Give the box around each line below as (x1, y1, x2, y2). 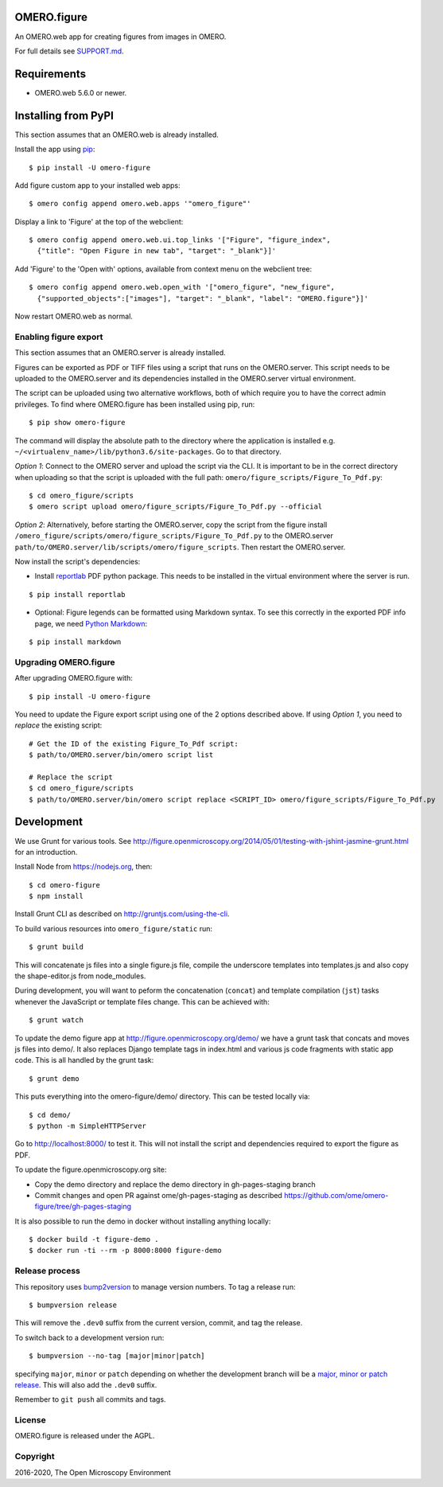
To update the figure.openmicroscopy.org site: (14, 1165, 167, 1174)
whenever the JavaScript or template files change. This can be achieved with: (14, 997, 270, 1006)
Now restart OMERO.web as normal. (14, 311, 133, 322)
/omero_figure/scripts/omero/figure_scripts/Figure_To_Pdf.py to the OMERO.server (14, 531, 333, 541)
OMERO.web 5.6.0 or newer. (34, 88, 127, 97)
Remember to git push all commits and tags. (14, 1395, 166, 1404)
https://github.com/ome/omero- (283, 1190, 389, 1200)
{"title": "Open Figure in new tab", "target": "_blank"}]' (37, 247, 277, 256)
